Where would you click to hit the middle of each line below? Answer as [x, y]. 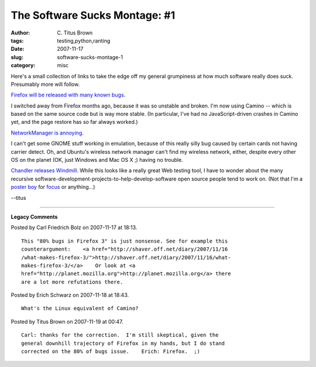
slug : [17, 57]
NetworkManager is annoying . [47, 133]
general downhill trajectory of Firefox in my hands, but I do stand [123, 343]
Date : [18, 49]
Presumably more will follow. [45, 84]
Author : [20, 33]
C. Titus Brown [75, 33]
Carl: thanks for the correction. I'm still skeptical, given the [120, 335]
